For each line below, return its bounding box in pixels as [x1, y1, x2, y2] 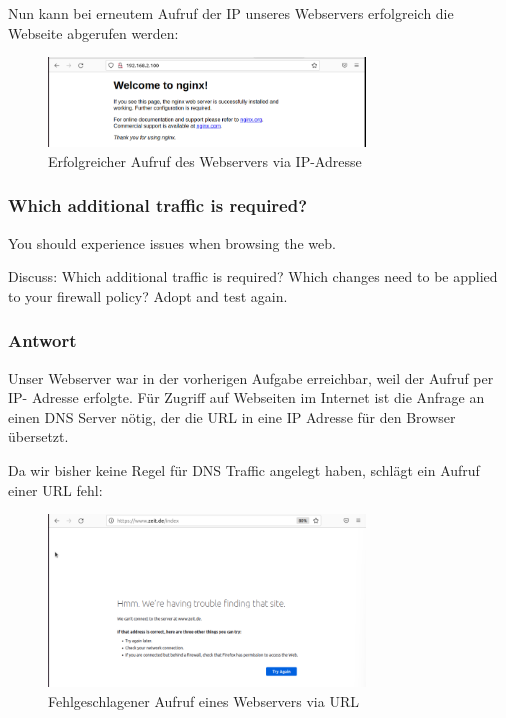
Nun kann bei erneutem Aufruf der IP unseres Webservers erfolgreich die [8, 3, 454, 23]
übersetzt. [8, 426, 69, 447]
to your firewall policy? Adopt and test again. [8, 285, 288, 306]
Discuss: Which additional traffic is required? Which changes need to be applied [8, 266, 498, 287]
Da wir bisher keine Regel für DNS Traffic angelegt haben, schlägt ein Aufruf [8, 460, 480, 480]
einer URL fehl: [8, 479, 103, 500]
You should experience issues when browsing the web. [8, 232, 336, 253]
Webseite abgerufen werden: [8, 22, 179, 43]
